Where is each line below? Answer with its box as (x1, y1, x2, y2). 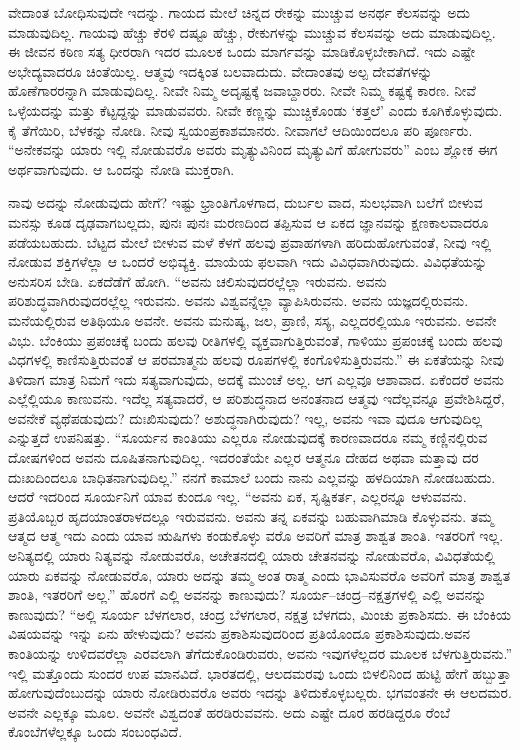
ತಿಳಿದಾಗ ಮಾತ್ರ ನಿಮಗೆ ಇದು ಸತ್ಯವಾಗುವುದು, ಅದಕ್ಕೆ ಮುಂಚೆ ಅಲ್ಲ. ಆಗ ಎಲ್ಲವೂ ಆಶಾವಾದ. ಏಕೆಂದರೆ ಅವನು (8, 368, 504, 389)
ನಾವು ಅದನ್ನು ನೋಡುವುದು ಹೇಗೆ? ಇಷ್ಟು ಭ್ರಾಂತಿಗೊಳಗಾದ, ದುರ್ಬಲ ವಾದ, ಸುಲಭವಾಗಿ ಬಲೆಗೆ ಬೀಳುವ (8, 192, 483, 213)
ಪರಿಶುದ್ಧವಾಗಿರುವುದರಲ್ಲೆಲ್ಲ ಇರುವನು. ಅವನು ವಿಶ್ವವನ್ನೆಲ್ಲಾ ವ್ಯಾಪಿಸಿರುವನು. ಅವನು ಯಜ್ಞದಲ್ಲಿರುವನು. (8, 290, 469, 311)
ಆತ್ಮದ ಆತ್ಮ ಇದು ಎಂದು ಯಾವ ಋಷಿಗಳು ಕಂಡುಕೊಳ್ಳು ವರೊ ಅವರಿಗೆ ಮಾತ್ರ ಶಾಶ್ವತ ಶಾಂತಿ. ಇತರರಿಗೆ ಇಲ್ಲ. (8, 525, 504, 546)
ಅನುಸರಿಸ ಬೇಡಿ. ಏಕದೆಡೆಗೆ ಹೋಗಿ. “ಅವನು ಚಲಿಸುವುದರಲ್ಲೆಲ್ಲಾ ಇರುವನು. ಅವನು (8, 270, 387, 291)
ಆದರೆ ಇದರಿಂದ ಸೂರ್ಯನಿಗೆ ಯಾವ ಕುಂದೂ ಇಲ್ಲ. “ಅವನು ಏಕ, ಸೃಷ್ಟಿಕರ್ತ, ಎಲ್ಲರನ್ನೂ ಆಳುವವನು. (8, 486, 467, 507)
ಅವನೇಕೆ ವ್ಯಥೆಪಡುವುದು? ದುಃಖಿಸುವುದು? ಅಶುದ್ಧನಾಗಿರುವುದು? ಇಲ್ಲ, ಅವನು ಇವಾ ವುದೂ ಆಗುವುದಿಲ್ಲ (8, 407, 483, 428)
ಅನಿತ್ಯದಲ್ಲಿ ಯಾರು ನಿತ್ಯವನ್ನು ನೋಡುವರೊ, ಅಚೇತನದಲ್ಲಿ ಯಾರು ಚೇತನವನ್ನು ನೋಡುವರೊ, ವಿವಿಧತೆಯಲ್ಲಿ (8, 545, 495, 566)
